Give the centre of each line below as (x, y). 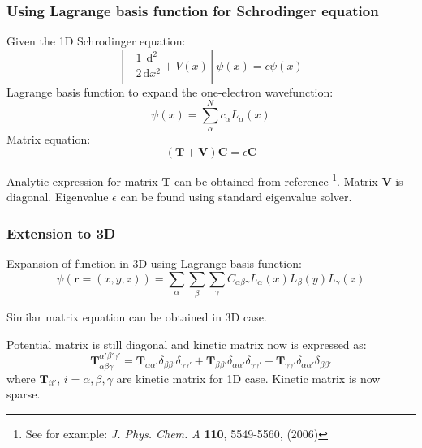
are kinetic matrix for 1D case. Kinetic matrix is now (248, 378)
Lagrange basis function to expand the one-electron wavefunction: (170, 91)
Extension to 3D (61, 233)
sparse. (24, 394)
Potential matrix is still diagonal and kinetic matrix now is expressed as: (187, 344)
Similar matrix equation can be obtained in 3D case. (137, 317)
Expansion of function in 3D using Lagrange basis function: (154, 263)
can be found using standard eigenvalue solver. (236, 197)
